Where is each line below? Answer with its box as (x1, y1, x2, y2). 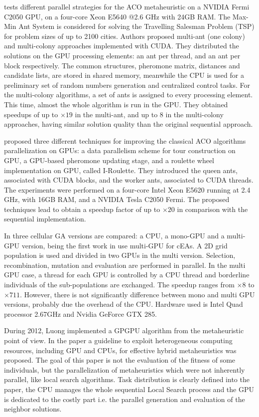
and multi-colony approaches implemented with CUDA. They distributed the (4, 40, 239, 51)
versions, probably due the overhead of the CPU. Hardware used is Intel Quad (4, 299, 243, 309)
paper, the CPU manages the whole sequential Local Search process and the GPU (4, 384, 254, 394)
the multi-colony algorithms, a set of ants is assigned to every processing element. (4, 89, 253, 100)
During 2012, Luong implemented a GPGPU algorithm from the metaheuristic (4, 325, 244, 336)
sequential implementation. (4, 213, 86, 224)
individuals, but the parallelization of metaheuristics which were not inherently (4, 364, 245, 375)
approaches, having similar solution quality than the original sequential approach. (4, 119, 253, 129)
